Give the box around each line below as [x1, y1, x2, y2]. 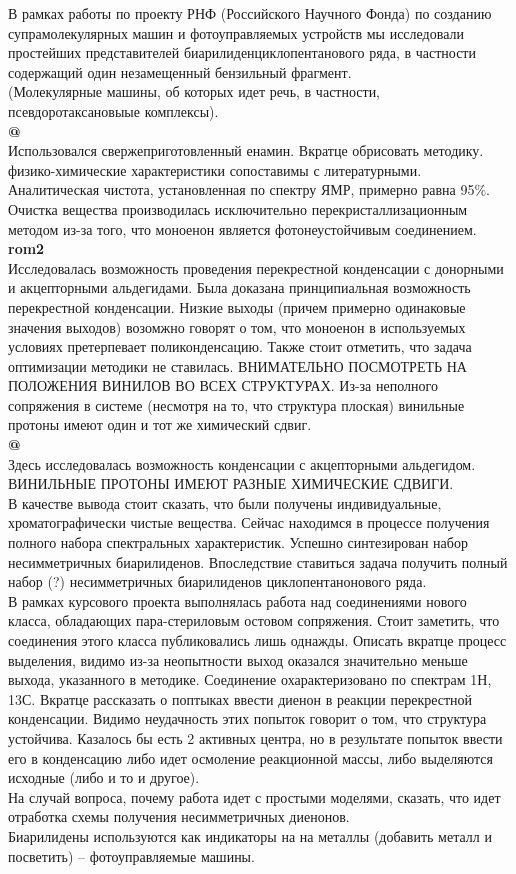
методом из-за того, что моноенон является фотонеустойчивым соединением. [8, 218, 477, 239]
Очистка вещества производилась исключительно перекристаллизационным [8, 198, 468, 219]
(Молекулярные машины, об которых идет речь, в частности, [8, 81, 381, 102]
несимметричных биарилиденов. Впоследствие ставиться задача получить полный [8, 551, 508, 572]
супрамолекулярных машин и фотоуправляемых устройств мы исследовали [8, 22, 464, 43]
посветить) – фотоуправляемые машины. [8, 845, 255, 866]
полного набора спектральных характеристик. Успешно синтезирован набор [8, 532, 468, 553]
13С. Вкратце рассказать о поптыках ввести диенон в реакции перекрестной [8, 688, 473, 709]
